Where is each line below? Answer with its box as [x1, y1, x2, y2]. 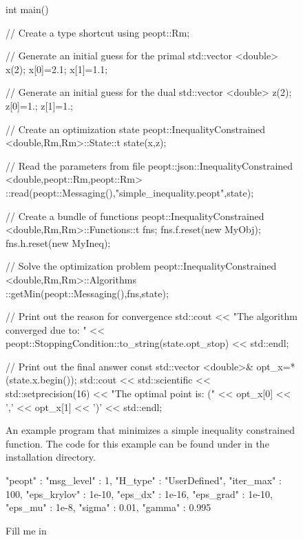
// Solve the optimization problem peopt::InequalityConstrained [6, 259, 277, 273]
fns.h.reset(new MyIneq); [6, 235, 111, 250]
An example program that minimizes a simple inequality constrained [6, 423, 295, 437]
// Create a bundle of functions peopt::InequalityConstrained [6, 208, 264, 223]
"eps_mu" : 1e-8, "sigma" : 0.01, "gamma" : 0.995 [6, 500, 211, 514]
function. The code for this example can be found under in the [6, 436, 269, 450]
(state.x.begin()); [6, 372, 77, 387]
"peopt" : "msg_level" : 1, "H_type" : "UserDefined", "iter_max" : [6, 473, 282, 488]
